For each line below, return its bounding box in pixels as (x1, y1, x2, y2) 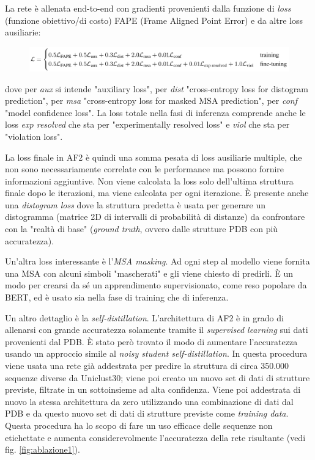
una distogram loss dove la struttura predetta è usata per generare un (5, 198, 266, 211)
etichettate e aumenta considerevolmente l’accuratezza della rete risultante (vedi (5, 431, 306, 444)
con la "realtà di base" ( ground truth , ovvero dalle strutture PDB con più (5, 222, 278, 235)
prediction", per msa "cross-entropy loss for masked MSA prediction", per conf (5, 94, 297, 107)
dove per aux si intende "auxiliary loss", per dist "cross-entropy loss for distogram (5, 82, 308, 95)
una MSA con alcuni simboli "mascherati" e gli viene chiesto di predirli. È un (5, 266, 294, 279)
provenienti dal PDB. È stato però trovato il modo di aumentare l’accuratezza (5, 335, 298, 348)
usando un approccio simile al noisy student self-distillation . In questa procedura (5, 347, 308, 360)
